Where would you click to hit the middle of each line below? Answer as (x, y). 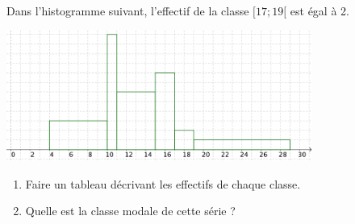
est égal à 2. (319, 10)
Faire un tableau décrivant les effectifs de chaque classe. (163, 183)
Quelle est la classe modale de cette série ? (130, 211)
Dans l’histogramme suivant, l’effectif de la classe (128, 10)
